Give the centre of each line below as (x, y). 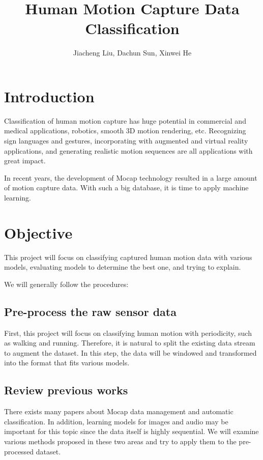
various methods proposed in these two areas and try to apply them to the (120, 441)
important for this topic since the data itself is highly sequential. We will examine (131, 431)
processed (19, 451)
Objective (38, 232)
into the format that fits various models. (67, 363)
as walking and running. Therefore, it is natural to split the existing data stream (130, 343)
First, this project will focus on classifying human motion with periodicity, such (128, 333)
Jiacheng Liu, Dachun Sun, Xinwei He (132, 53)
